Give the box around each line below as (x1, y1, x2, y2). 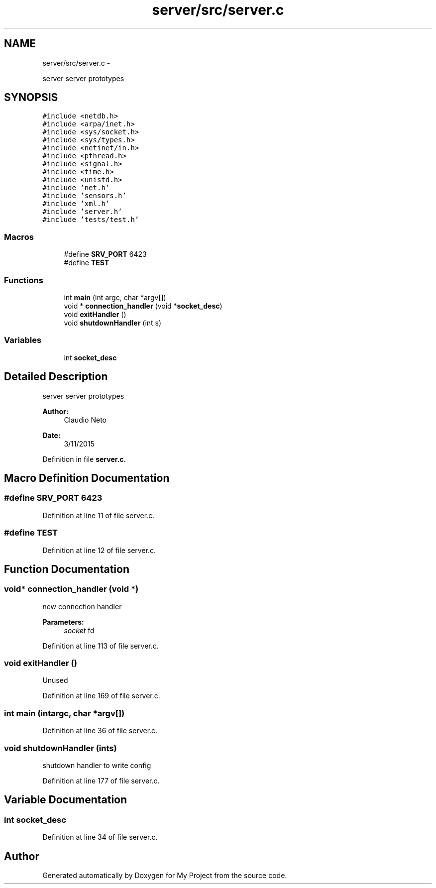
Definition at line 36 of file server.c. (42, 726, 158, 735)
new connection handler (42, 602, 122, 611)
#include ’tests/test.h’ (42, 216, 139, 224)
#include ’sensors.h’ (42, 192, 126, 200)
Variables (4, 335, 42, 345)
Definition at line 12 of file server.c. (42, 546, 156, 555)
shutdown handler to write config (42, 761, 151, 770)
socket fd (64, 626, 95, 635)
